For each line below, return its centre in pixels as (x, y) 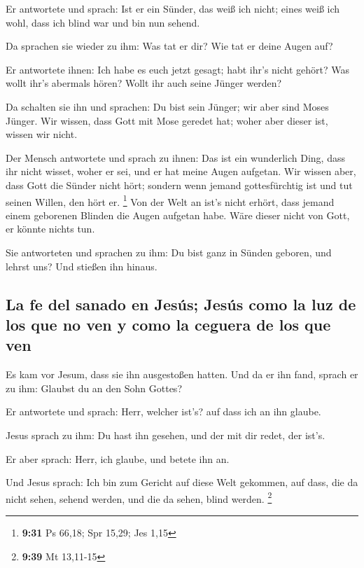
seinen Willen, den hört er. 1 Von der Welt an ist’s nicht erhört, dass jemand (170, 200)
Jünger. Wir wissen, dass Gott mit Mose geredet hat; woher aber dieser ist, (167, 120)
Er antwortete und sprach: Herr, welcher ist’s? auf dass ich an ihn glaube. (163, 411)
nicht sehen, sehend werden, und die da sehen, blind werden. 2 (139, 497)
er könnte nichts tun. (50, 229)
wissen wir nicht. (42, 134)
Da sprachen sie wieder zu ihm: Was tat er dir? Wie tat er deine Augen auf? (169, 46)
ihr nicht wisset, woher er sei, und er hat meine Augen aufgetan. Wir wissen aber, (181, 171)
